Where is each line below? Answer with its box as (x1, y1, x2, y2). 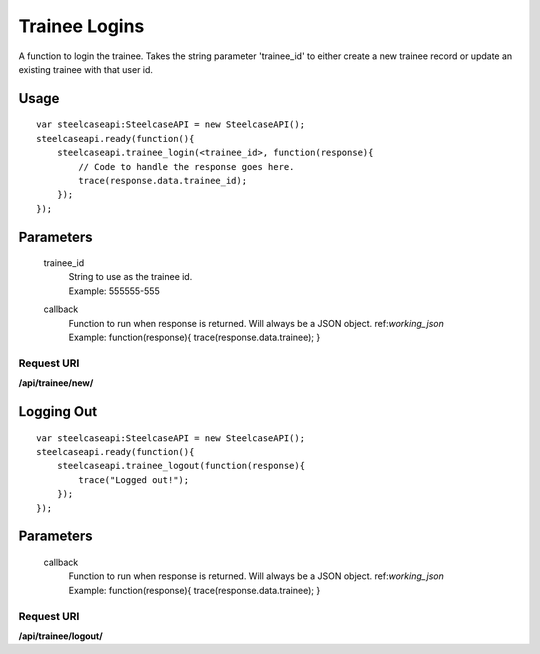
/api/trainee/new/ (18, 377, 94, 389)
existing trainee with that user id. (18, 63, 154, 75)
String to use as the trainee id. (68, 271, 193, 283)
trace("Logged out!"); (78, 474, 190, 485)
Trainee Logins (18, 15, 145, 37)
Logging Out (18, 403, 98, 420)
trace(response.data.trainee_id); (78, 175, 248, 186)
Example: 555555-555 (68, 285, 160, 297)
